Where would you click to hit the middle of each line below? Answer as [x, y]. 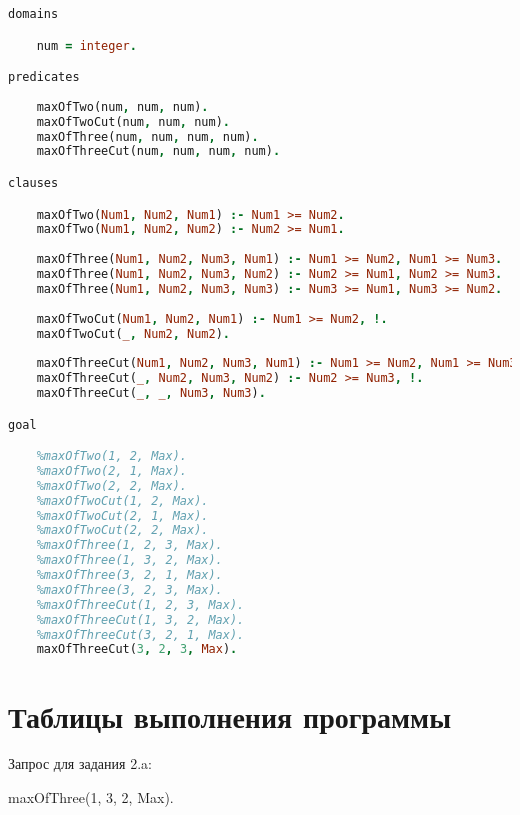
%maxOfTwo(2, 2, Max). [111, 485]
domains [33, 14]
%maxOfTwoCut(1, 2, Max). [122, 500]
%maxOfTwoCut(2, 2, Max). [122, 530]
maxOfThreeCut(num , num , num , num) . [158, 151]
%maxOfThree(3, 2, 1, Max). [129, 575]
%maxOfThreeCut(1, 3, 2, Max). [140, 619]
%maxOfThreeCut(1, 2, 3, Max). [140, 604]
